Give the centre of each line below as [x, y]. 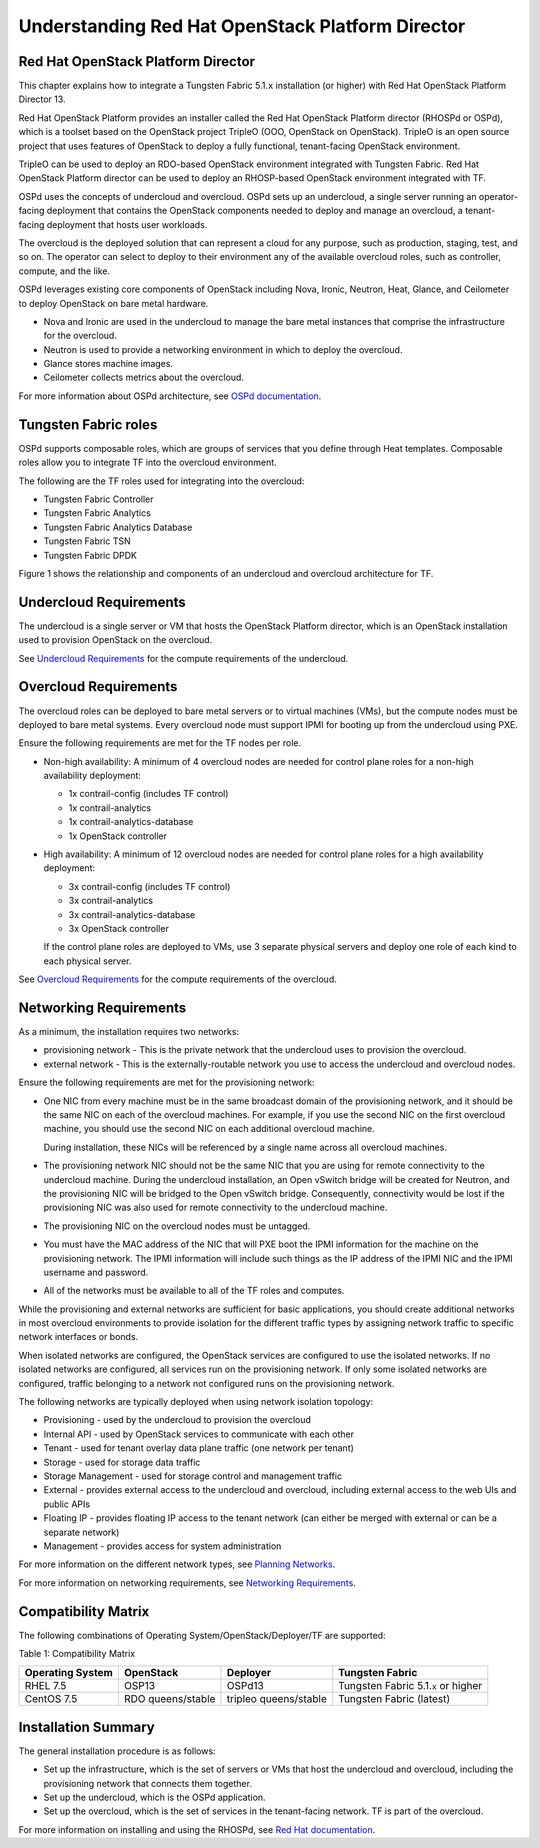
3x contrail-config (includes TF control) [149, 886]
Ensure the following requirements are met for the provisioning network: [166, 1082]
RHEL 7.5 [45, 1686]
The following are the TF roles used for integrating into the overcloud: [161, 481]
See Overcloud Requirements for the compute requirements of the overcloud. [177, 979]
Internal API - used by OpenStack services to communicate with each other [199, 1434]
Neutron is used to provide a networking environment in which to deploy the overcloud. [223, 349]
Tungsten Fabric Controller [98, 499]
